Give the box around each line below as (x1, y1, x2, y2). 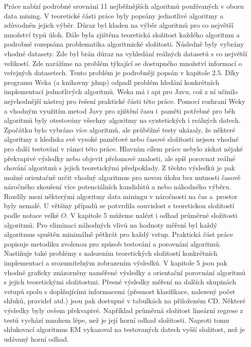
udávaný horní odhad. (4, 333, 69, 344)
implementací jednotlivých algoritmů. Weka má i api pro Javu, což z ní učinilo (4, 86, 238, 97)
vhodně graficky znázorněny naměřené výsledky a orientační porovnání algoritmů (4, 267, 246, 277)
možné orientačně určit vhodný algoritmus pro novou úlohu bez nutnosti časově (4, 172, 241, 182)
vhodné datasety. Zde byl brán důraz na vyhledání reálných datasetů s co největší (4, 48, 248, 58)
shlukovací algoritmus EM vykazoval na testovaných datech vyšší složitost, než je (4, 324, 245, 334)
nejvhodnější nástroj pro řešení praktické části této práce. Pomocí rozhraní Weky (4, 96, 246, 106)
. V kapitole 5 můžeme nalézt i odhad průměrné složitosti (66, 210, 237, 220)
